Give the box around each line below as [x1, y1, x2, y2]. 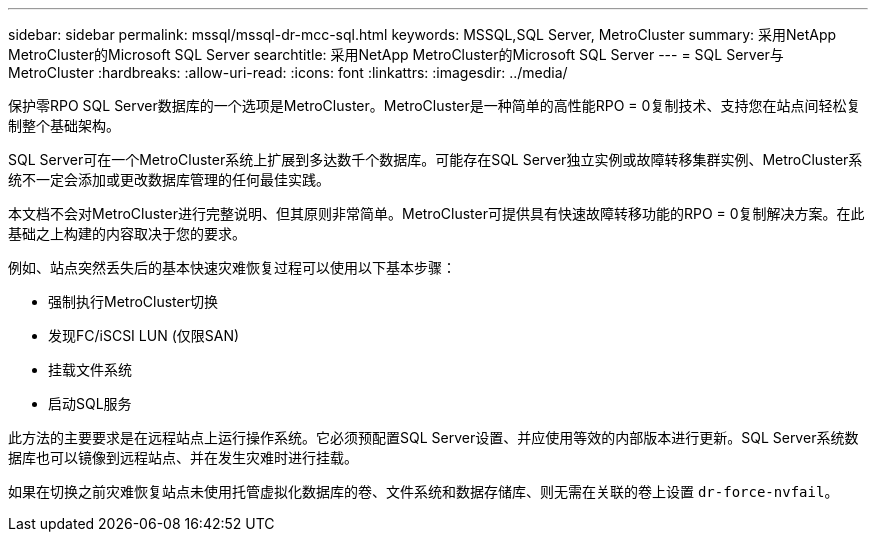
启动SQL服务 [48, 395, 132, 412]
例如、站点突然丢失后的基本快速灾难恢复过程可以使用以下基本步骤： [8, 259, 456, 276]
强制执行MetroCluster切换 [48, 293, 218, 310]
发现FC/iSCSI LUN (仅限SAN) [48, 327, 240, 344]
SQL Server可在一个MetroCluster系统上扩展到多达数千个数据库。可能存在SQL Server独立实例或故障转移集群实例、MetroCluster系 [8, 151, 863, 168]
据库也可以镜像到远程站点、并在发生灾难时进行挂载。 [8, 449, 358, 466]
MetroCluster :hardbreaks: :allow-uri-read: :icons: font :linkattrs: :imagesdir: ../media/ [8, 64, 568, 81]
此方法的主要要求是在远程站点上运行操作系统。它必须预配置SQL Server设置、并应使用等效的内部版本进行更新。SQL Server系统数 [8, 429, 859, 446]
